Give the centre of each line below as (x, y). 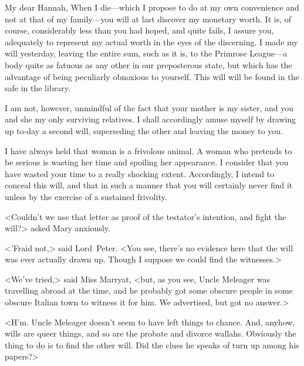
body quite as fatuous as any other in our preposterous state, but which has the (148, 64)
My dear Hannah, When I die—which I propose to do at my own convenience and (152, 7)
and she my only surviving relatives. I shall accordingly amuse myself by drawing (151, 119)
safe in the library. (38, 88)
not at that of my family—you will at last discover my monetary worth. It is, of (148, 19)
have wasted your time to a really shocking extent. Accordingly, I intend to (140, 173)
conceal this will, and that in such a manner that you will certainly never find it (149, 185)
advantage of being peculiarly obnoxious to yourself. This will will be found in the (152, 76)
